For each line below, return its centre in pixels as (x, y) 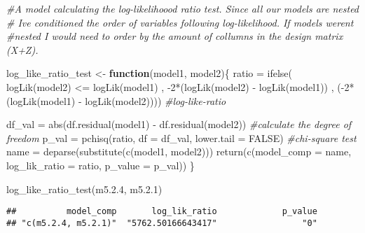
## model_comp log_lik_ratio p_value (162, 212)
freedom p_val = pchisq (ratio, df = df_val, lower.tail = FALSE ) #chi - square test (181, 137)
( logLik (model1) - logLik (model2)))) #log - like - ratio (116, 100)
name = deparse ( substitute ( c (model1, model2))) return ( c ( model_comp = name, (179, 151)
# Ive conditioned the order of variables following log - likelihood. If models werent (180, 22)
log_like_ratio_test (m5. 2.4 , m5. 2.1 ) (84, 189)
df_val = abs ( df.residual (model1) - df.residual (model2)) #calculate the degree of (179, 124)
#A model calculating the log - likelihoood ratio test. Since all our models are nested (183, 8)
